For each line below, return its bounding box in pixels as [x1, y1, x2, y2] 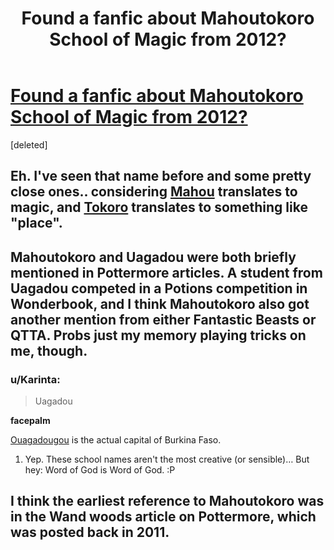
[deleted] [10, 138, 48, 151]
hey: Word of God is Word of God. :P [24, 464, 176, 476]
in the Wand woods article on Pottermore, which [10, 508, 317, 526]
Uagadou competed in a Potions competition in [10, 280, 308, 297]
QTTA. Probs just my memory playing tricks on [10, 327, 307, 344]
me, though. [10, 342, 88, 359]
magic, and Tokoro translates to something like [10, 199, 308, 216]
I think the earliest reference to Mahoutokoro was [10, 493, 325, 510]
